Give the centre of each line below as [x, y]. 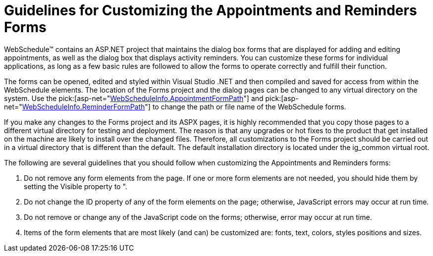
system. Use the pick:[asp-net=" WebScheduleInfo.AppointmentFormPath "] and [134, 98]
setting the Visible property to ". [76, 186]
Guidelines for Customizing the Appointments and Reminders [211, 10]
